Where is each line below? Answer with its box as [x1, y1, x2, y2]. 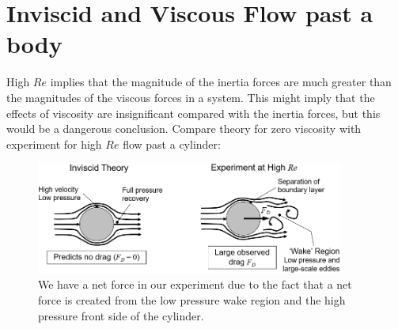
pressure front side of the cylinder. [38, 307, 204, 323]
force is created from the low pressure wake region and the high [38, 292, 346, 308]
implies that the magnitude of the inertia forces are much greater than [50, 74, 392, 90]
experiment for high [6, 135, 102, 152]
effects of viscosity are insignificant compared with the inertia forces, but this [6, 104, 381, 121]
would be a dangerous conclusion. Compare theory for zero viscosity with [6, 120, 362, 137]
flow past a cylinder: [123, 135, 221, 152]
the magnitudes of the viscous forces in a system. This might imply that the [6, 89, 375, 105]
